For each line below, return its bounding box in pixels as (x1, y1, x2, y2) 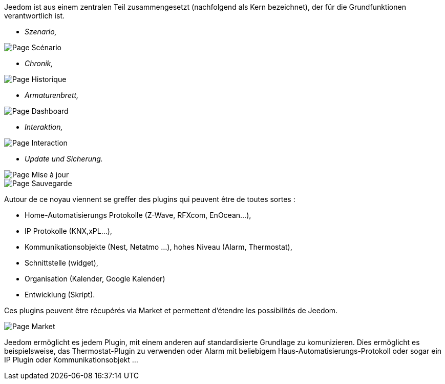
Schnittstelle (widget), (25, 258, 98, 267)
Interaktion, (25, 123, 63, 131)
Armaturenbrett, (25, 91, 79, 99)
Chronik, (25, 59, 53, 68)
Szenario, (25, 27, 57, 36)
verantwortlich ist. (4, 11, 65, 20)
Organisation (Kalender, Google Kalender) (25, 274, 165, 283)
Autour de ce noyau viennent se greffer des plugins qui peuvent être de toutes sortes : (4, 195, 295, 204)
